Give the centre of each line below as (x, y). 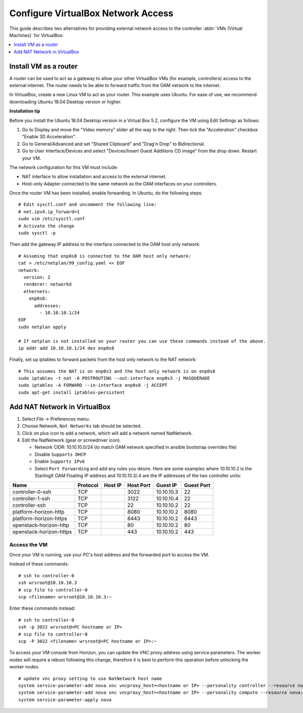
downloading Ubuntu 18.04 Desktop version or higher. (65, 102)
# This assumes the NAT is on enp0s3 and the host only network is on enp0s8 (117, 371)
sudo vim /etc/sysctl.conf (52, 219)
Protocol (88, 485)
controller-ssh (29, 505)
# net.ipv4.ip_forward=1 (49, 212)
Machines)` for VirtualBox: (37, 35)
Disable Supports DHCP (60, 454)
